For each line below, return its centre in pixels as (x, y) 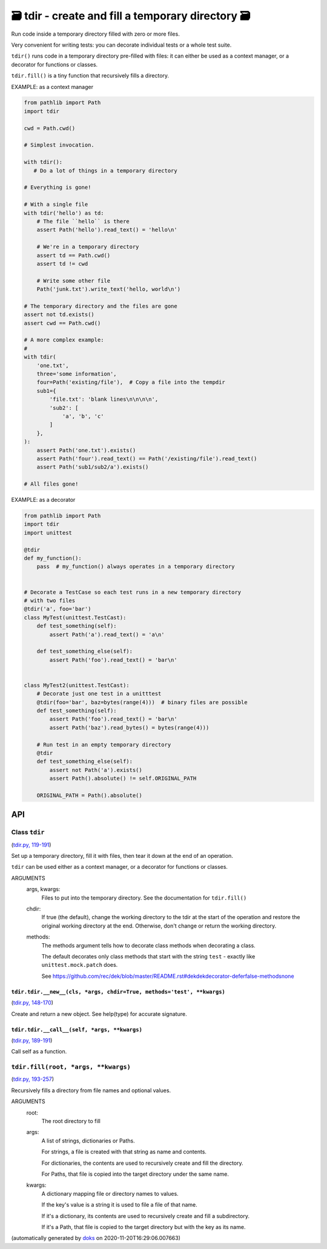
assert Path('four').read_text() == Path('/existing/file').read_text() (147, 458)
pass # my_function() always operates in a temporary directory (136, 567)
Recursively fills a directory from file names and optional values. (91, 1090)
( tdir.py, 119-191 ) (31, 845)
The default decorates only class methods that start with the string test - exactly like (148, 956)
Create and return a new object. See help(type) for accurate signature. (99, 1013)
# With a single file (56, 205)
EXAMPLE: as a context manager (52, 87)
